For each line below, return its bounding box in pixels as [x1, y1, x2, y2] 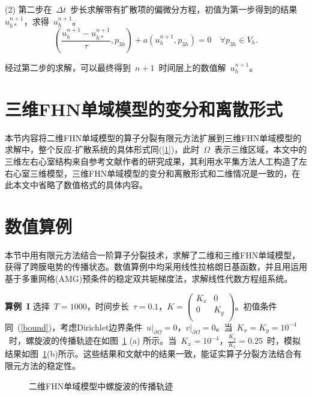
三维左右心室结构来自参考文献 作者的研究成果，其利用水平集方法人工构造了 [5, 154, 299, 167]
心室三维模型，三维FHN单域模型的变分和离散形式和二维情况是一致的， [13, 166, 292, 179]
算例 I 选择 [5, 299, 50, 312]
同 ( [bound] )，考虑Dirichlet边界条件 [5, 320, 143, 333]
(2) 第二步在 [5, 3, 52, 15]
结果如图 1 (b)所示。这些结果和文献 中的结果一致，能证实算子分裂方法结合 [5, 347, 293, 360]
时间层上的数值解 [158, 61, 226, 74]
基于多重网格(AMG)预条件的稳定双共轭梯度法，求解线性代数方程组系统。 [5, 272, 293, 285]
